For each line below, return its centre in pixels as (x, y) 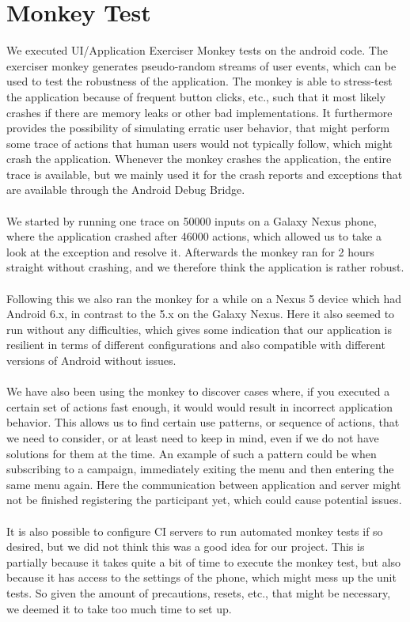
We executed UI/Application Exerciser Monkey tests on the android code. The (197, 50)
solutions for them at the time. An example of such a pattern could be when (192, 453)
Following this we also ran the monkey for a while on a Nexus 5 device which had (204, 298)
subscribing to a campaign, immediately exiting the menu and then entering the (200, 469)
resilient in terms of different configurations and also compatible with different (196, 345)
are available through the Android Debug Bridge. (126, 190)
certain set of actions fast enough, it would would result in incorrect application (200, 406)
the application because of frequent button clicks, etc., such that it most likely (196, 96)
